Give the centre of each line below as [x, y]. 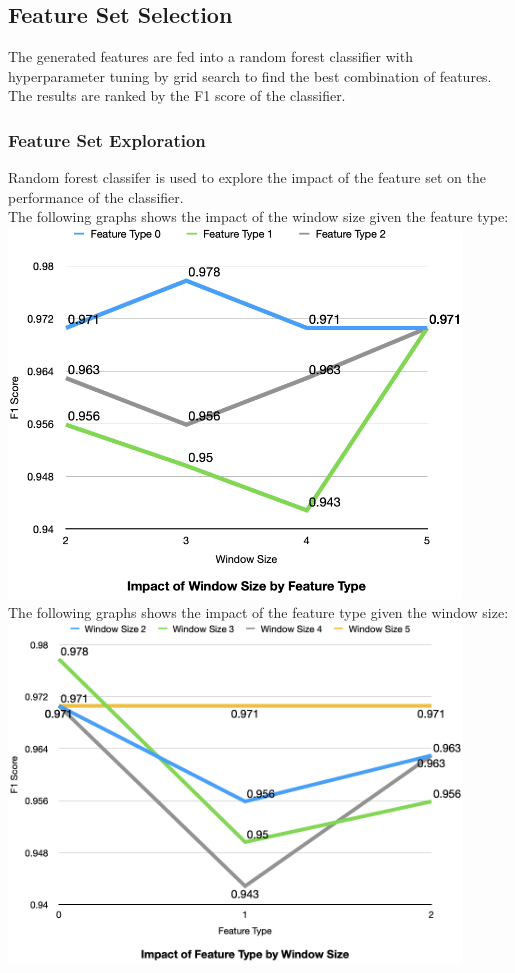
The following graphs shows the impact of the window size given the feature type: [258, 216]
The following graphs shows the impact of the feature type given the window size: [258, 612]
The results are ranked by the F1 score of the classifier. [177, 95]
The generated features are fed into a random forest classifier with [210, 56]
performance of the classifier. [96, 196]
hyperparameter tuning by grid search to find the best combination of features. [250, 75]
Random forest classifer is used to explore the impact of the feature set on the [247, 177]
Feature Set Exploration [107, 139]
